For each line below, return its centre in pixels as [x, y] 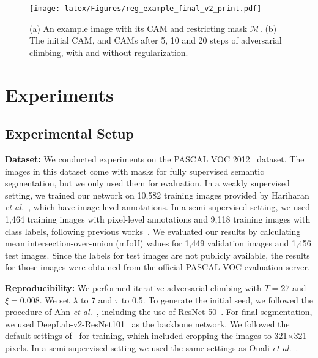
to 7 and [97, 299]
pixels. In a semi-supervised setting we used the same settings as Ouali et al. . [152, 347]
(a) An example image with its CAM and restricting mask [139, 28]
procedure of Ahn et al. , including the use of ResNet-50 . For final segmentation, [159, 312]
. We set [55, 299]
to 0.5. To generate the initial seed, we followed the [217, 299]
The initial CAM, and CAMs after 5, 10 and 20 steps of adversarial [156, 40]
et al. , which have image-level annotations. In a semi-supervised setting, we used [158, 207]
